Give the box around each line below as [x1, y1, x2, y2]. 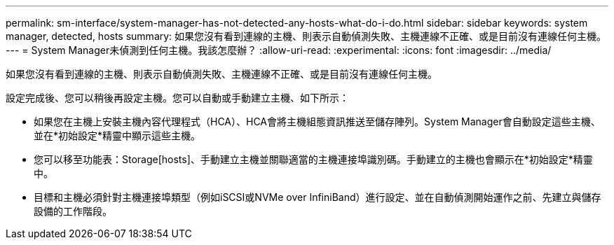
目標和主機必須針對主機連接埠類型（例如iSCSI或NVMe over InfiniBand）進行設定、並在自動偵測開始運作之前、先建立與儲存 [34, 191, 601, 203]
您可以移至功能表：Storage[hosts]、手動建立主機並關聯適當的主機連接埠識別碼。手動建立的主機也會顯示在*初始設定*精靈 [34, 153, 593, 165]
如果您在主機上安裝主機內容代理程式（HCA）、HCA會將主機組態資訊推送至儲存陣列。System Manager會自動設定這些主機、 [34, 115, 601, 127]
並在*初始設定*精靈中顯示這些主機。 [34, 129, 201, 141]
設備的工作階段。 [34, 205, 112, 217]
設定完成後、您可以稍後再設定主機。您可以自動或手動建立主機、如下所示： [6, 92, 349, 104]
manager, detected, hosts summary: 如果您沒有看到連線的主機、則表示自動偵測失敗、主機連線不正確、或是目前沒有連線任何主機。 [6, 30, 607, 42]
